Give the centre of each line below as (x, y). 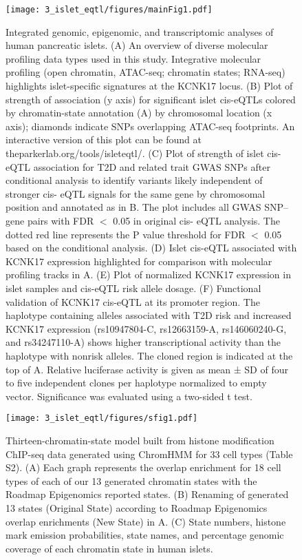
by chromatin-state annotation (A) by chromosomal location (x (139, 113)
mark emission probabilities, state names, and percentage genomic (145, 535)
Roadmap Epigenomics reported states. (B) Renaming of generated (147, 494)
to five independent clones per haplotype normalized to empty (136, 383)
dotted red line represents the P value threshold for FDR (126, 234)
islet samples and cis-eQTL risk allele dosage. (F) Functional (133, 288)
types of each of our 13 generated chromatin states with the (131, 480)
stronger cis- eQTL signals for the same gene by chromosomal (136, 193)
